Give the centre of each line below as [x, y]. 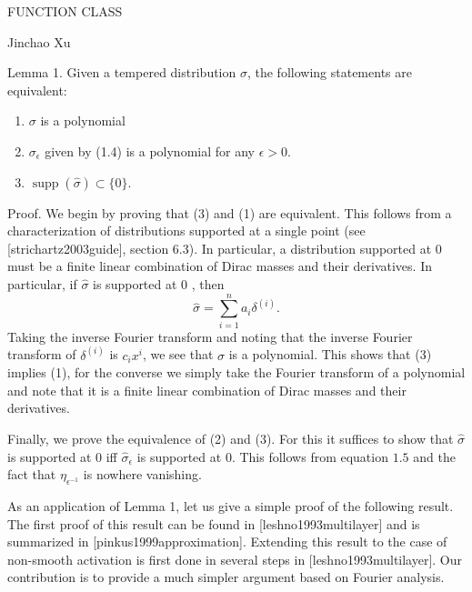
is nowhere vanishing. [142, 474]
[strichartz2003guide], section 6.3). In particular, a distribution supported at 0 [225, 248]
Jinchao [29, 41]
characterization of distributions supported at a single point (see [186, 231]
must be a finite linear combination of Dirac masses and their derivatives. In [220, 266]
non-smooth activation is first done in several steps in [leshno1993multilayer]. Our [235, 559]
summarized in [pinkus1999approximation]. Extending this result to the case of [227, 542]
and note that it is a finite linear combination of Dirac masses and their [207, 390]
